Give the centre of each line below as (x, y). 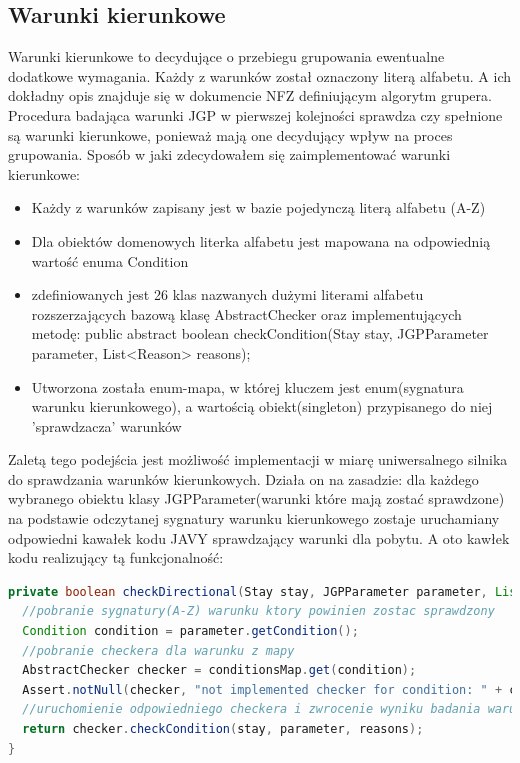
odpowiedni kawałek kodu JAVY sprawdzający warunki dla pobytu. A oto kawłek (259, 537)
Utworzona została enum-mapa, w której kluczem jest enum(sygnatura (247, 386)
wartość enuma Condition (110, 260)
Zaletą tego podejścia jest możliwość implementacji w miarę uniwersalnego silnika (258, 459)
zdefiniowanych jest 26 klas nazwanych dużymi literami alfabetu (227, 294)
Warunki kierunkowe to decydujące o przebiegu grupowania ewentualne (226, 56)
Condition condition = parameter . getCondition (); (190, 631)
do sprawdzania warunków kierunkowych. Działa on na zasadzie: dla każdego (243, 478)
